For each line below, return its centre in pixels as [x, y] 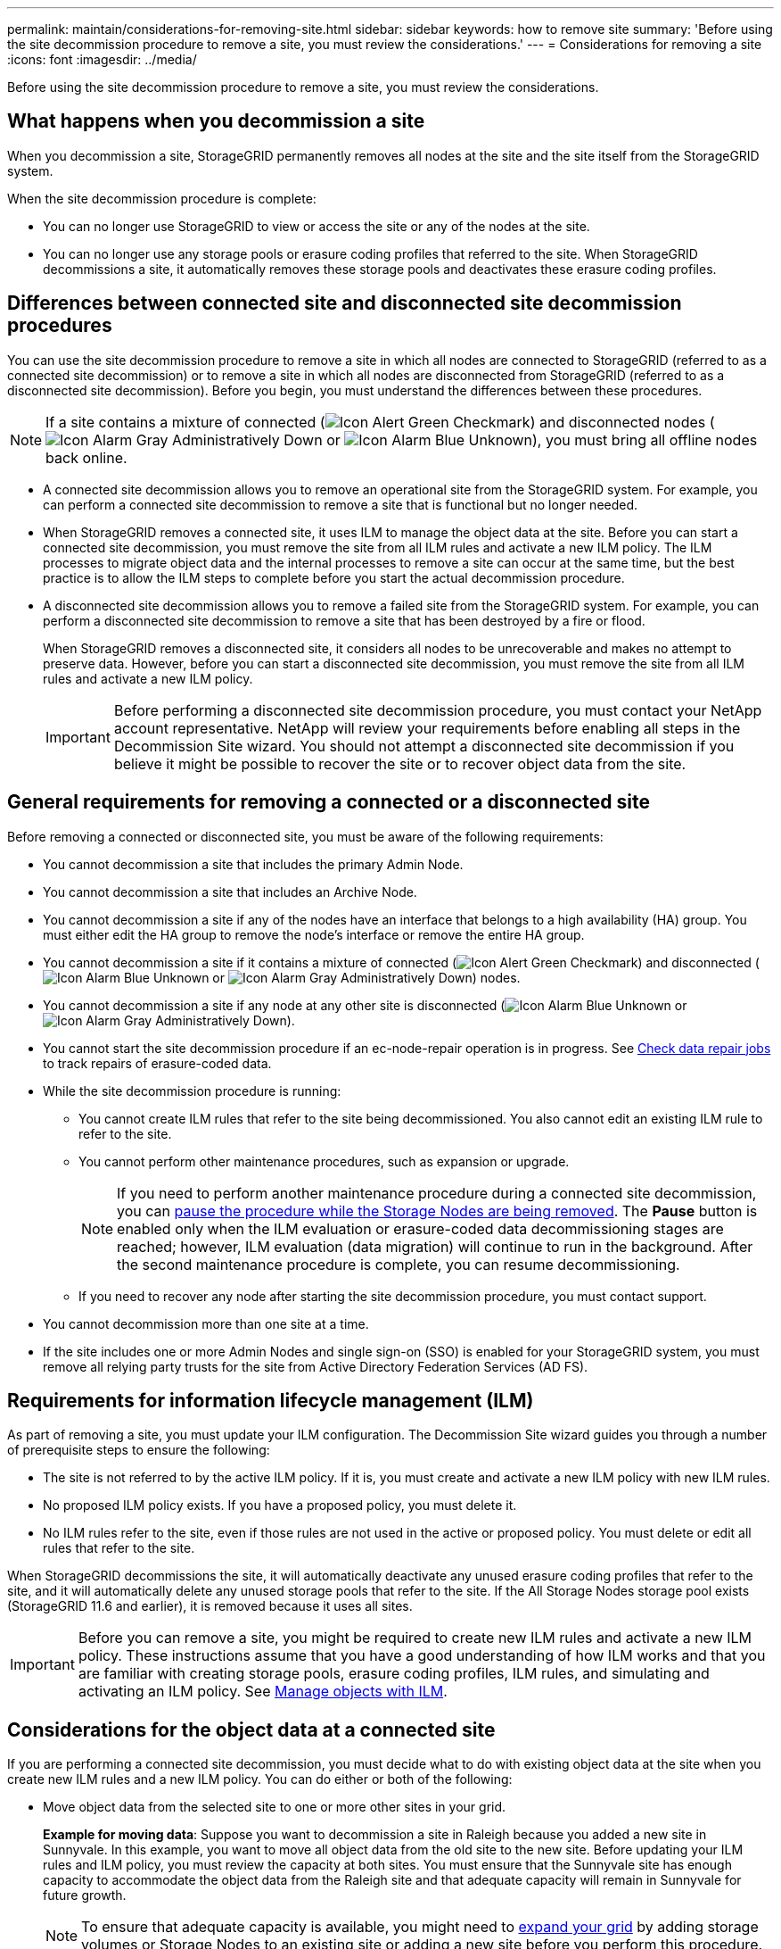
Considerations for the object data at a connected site [251, 1729]
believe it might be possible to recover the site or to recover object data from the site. [400, 763]
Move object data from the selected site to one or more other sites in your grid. [275, 1807]
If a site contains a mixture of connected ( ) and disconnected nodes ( [380, 422]
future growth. [85, 1895]
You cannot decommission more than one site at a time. [206, 1323]
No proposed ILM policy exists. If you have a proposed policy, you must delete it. [280, 1505]
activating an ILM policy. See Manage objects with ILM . [263, 1692]
